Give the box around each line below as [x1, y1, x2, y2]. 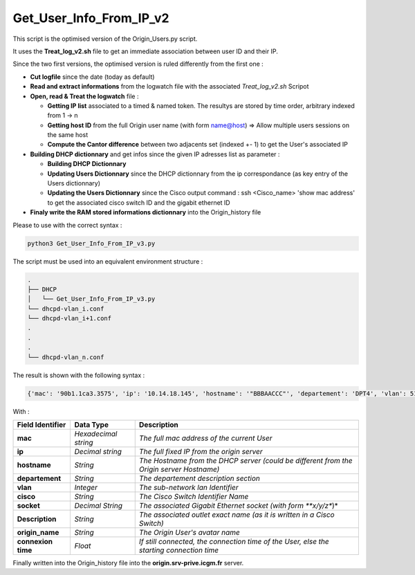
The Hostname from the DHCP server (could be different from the [138, 456, 353, 465]
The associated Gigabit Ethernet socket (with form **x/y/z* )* [138, 501, 338, 510]
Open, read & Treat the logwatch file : [30, 92, 139, 100]
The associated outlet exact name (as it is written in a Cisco [138, 510, 335, 519]
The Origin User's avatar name [138, 528, 240, 537]
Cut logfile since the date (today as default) [30, 73, 155, 81]
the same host [47, 131, 89, 139]
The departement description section [138, 474, 261, 483]
